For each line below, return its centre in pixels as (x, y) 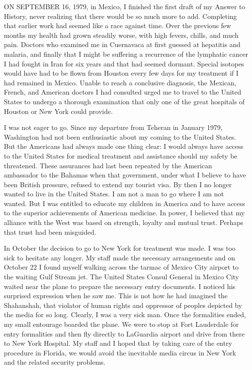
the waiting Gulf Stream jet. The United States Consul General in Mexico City (121, 277)
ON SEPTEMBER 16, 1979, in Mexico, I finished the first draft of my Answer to (125, 6)
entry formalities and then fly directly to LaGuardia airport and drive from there (124, 333)
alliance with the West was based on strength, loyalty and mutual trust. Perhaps (124, 222)
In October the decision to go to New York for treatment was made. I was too (120, 248)
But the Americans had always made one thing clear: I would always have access (124, 146)
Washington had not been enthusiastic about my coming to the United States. (120, 137)
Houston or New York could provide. (58, 111)
